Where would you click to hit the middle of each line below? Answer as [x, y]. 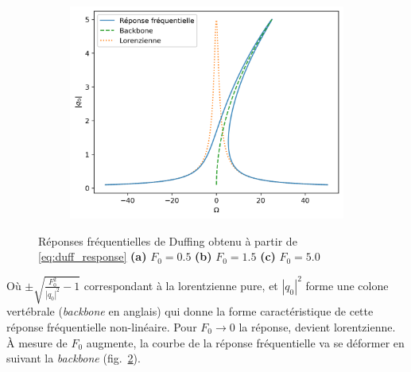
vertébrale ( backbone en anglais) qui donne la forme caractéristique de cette [190, 311]
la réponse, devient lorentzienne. [317, 326]
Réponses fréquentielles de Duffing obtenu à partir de [168, 240]
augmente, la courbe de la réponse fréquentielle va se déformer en [245, 342]
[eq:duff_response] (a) [93, 256]
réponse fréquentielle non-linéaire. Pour [102, 326]
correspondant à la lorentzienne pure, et [181, 285]
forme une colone [347, 285]
